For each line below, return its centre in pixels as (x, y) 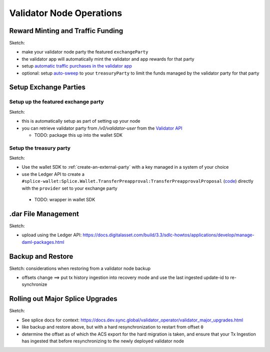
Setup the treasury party (40, 148)
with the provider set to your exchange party (69, 188)
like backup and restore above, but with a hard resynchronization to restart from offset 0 (112, 327)
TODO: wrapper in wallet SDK (65, 200)
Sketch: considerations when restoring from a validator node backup (80, 268)
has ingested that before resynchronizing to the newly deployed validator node (103, 341)
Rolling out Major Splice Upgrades (63, 299)
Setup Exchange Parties (47, 87)
